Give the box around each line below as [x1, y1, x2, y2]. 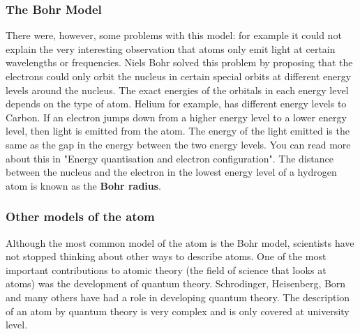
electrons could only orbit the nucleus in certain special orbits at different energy [6, 69, 352, 83]
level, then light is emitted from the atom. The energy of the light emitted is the [6, 123, 350, 138]
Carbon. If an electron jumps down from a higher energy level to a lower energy [6, 109, 347, 124]
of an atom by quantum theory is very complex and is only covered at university [6, 303, 350, 318]
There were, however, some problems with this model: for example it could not [6, 28, 342, 43]
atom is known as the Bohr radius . [6, 178, 161, 192]
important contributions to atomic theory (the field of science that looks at [6, 262, 327, 277]
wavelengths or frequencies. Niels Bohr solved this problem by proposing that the [6, 55, 353, 70]
